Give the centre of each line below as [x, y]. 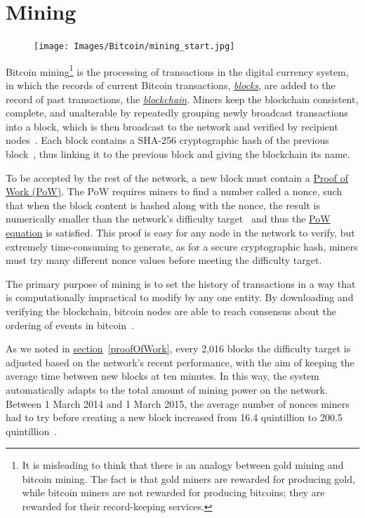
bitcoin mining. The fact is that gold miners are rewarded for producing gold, [188, 478]
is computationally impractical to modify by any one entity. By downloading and [180, 297]
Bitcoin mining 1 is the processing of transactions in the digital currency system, [177, 70]
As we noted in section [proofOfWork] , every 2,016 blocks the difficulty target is [178, 348]
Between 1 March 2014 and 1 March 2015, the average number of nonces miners [178, 403]
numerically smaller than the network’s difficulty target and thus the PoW [168, 219]
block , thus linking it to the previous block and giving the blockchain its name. [178, 154]
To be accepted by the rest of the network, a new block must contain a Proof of [177, 177]
